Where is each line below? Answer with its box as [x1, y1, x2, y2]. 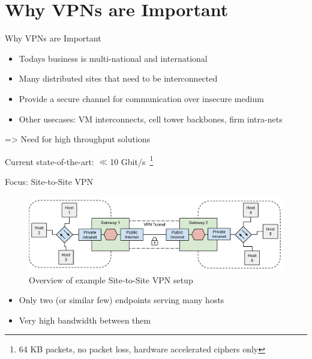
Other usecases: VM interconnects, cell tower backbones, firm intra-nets [19, 112, 283, 125]
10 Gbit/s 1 [110, 153, 154, 167]
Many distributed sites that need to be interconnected [19, 72, 218, 85]
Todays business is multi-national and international [19, 52, 208, 64]
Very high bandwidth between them [19, 313, 151, 326]
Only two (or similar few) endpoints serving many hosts [19, 294, 224, 306]
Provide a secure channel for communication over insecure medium [19, 92, 264, 104]
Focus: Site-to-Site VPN [5, 175, 94, 187]
